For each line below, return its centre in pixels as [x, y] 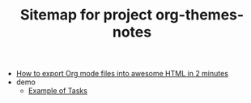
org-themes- [200, 15]
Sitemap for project [86, 15]
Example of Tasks [57, 91]
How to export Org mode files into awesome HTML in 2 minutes [122, 74]
